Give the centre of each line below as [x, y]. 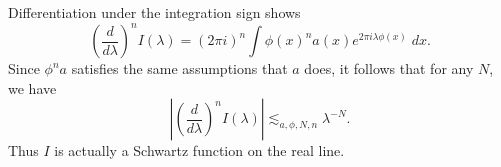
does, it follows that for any [389, 68]
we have [32, 87]
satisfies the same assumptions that [179, 68]
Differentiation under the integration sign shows [154, 12]
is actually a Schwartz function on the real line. [199, 150]
